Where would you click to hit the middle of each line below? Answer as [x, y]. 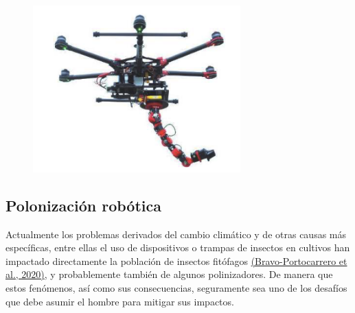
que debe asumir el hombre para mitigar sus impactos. [120, 301]
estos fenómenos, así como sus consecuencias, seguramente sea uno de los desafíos [176, 287]
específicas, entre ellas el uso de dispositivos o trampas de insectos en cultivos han [178, 247]
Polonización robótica [83, 205]
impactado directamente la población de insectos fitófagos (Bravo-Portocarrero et [176, 260]
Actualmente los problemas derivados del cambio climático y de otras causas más [176, 234]
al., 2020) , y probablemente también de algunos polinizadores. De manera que [169, 274]
